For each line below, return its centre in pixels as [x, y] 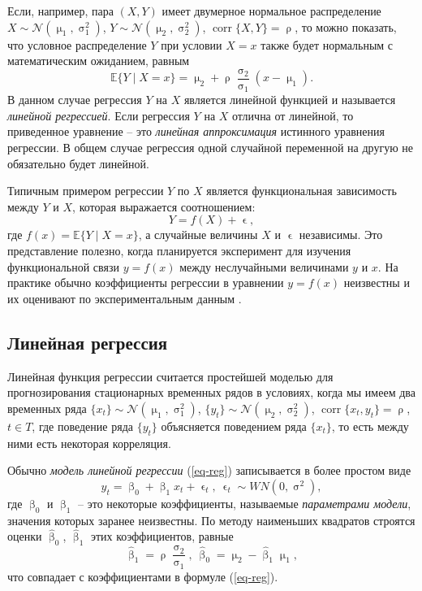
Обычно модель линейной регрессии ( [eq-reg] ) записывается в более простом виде [209, 470]
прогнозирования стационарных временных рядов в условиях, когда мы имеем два [211, 392]
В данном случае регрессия [75, 100]
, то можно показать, [346, 26]
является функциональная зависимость [301, 191]
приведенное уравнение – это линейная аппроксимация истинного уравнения [196, 131]
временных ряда [47, 408]
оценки [25, 536]
